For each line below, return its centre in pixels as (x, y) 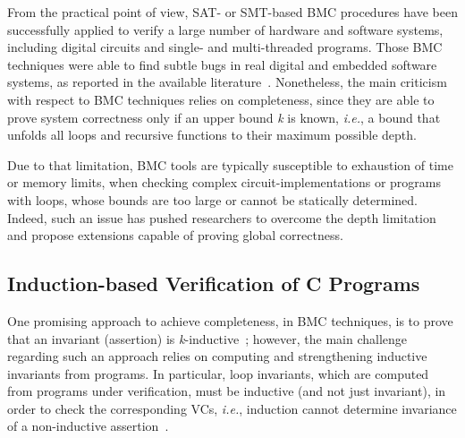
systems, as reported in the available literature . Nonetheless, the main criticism (227, 82)
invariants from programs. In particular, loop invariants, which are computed (218, 373)
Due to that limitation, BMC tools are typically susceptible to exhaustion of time (230, 164)
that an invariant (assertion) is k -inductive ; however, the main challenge (207, 338)
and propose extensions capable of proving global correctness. (175, 235)
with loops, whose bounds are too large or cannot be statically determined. (212, 199)
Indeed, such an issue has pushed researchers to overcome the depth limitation (222, 217)
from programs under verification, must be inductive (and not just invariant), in (227, 391)
